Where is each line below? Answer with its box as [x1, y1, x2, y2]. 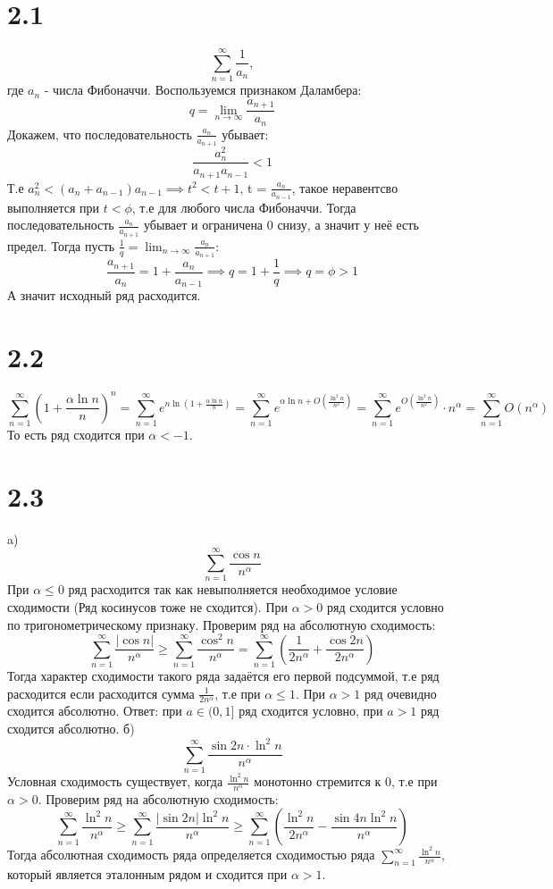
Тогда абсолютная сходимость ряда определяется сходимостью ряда [7, 845, 375, 864]
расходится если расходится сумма [7, 684, 195, 702]
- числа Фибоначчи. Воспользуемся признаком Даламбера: [44, 80, 362, 99]
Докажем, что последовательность [7, 124, 192, 143]
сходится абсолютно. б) [7, 719, 135, 738]
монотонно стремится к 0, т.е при [254, 772, 438, 791]
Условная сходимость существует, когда [7, 772, 223, 791]
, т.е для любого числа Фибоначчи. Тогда [131, 197, 356, 216]
